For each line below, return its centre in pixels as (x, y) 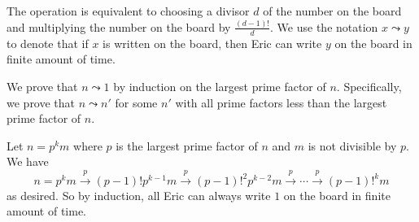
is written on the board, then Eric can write (212, 43)
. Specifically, (369, 86)
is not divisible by (352, 145)
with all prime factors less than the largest (281, 102)
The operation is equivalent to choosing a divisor (128, 11)
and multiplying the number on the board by (119, 26)
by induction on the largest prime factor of (220, 86)
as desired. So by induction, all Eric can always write (139, 195)
